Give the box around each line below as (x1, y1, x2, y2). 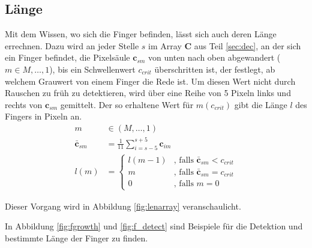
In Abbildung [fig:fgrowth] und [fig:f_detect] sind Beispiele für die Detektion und (5, 220, 303, 232)
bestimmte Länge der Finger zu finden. (5, 231, 148, 244)
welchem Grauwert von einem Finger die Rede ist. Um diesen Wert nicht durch (5, 74, 296, 87)
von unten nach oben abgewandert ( (148, 51, 281, 64)
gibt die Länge (234, 98, 287, 110)
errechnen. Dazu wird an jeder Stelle (5, 39, 139, 52)
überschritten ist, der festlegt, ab (154, 62, 275, 75)
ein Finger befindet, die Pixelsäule (5, 51, 130, 64)
